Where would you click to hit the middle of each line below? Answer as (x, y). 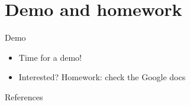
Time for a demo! (50, 57)
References (24, 96)
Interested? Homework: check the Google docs (102, 77)
